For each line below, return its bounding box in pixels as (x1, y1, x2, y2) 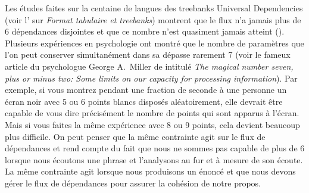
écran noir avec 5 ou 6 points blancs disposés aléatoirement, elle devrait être (5, 95, 283, 107)
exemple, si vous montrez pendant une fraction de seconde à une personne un (5, 83, 287, 96)
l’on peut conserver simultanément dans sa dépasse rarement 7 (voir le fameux (5, 48, 291, 61)
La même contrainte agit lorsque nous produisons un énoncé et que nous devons (5, 165, 296, 178)
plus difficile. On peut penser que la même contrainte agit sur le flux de (5, 130, 266, 142)
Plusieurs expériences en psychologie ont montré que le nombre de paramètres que (5, 36, 304, 49)
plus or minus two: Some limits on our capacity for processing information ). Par (5, 71, 298, 84)
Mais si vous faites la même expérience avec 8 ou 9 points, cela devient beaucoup (5, 118, 300, 130)
